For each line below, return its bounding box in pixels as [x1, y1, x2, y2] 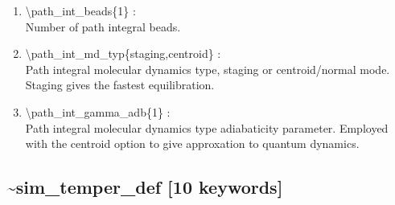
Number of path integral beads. [25, 18, 181, 35]
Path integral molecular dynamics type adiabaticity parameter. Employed [25, 119, 389, 136]
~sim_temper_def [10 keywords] [6, 174, 283, 199]
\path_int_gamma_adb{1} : [25, 103, 171, 120]
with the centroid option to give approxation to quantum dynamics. [25, 135, 360, 152]
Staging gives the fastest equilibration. [25, 76, 215, 93]
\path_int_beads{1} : [25, 2, 136, 18]
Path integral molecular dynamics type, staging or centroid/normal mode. [25, 60, 390, 77]
